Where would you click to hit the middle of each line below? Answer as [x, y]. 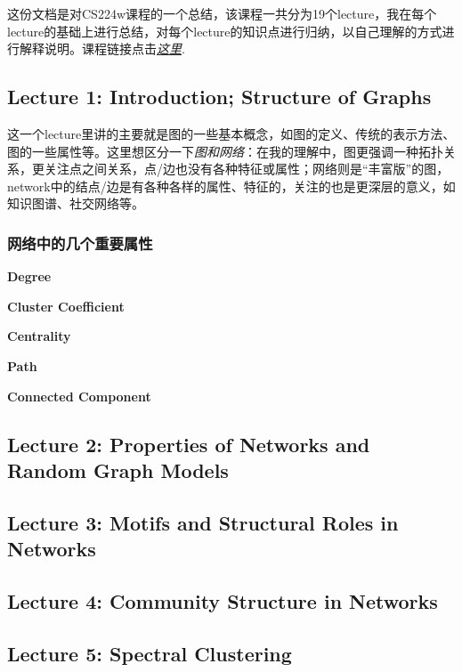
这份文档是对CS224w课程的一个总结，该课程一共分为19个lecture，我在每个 [222, 13]
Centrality [39, 336]
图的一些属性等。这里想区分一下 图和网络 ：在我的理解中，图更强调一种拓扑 [225, 151]
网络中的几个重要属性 [80, 243]
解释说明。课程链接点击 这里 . [102, 49]
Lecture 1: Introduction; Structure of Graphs [219, 97]
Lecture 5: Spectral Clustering [150, 653]
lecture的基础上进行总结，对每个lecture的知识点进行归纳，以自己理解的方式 [225, 31]
